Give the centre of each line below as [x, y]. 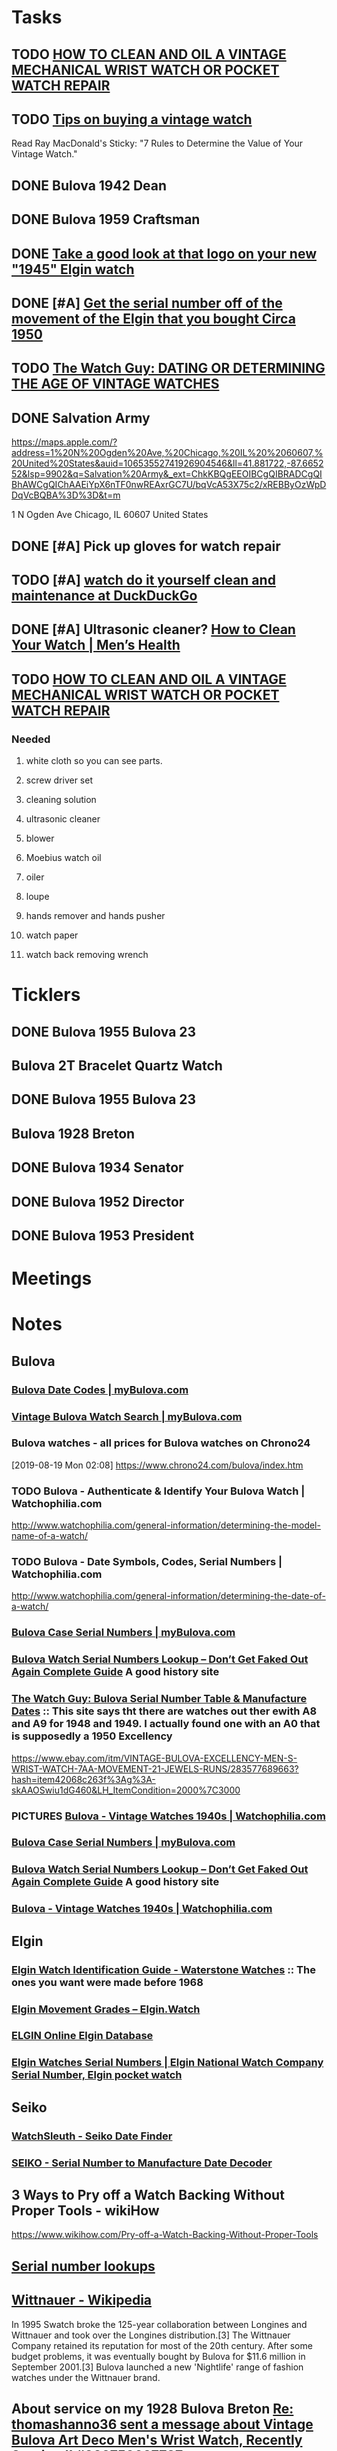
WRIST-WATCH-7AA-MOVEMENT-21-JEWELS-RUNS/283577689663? [155, 1768]
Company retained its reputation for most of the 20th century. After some [162, 2345]
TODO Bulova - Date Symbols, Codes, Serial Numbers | [147, 1562]
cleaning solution [61, 800]
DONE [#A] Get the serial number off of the [147, 302]
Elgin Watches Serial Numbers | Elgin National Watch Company [167, 2063]
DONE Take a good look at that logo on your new [164, 253]
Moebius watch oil [63, 858]
